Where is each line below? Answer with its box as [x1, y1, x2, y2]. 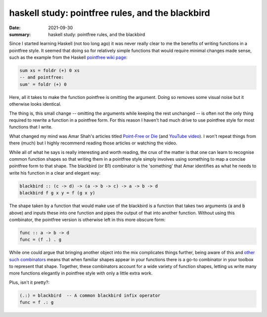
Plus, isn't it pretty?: [9, 279, 49, 285]
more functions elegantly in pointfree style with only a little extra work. [9, 270, 153, 276]
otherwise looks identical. [9, 101, 62, 107]
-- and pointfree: [19, 75, 64, 80]
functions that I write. [9, 124, 53, 130]
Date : [9, 25, 21, 31]
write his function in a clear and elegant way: [9, 170, 101, 176]
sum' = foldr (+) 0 [19, 82, 67, 87]
